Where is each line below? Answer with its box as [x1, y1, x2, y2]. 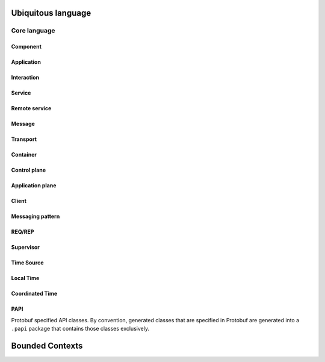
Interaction [11, 74, 40, 81]
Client [11, 198, 27, 205]
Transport [11, 136, 37, 143]
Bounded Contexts [11, 340, 83, 351]
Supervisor [11, 244, 40, 251]
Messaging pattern [11, 213, 60, 220]
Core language [11, 27, 55, 35]
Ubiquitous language [11, 8, 91, 18]
